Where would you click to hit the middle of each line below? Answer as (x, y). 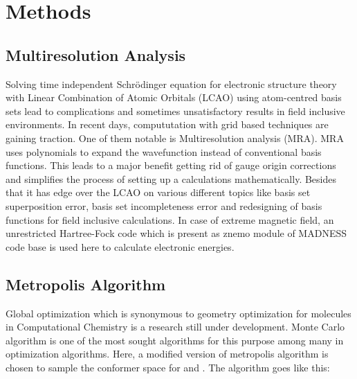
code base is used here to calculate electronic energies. (120, 246)
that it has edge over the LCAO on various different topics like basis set (158, 192)
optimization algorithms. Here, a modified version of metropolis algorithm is (167, 354)
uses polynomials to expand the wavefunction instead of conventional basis (164, 151)
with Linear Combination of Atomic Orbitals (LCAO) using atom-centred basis (174, 97)
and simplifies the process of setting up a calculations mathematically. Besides (171, 178)
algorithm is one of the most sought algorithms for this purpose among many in (175, 340)
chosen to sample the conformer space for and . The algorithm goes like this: (168, 367)
